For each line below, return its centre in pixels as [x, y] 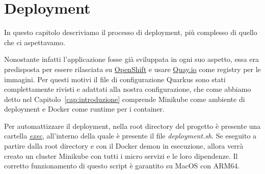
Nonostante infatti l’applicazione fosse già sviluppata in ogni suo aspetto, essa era [131, 59]
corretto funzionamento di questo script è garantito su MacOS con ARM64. [122, 166]
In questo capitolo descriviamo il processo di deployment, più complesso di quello [131, 32]
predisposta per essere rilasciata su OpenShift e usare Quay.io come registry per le [132, 69]
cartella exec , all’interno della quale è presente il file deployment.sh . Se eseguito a [130, 136]
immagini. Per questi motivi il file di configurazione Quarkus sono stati [115, 79]
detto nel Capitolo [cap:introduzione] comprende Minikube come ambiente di [125, 99]
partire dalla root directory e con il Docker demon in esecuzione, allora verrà [124, 146]
